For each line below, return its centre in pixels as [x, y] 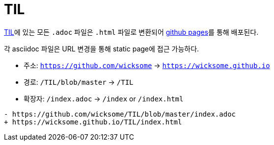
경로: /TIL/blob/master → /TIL [79, 82]
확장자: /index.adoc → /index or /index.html [104, 98]
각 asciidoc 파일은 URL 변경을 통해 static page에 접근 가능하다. [102, 48]
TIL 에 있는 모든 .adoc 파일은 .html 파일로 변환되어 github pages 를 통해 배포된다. [131, 32]
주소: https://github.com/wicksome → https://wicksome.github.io [147, 65]
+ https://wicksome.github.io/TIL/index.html [93, 122]
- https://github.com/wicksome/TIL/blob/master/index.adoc [120, 114]
